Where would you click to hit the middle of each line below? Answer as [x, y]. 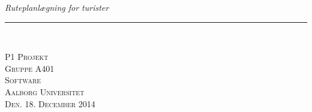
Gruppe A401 [30, 68]
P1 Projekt [27, 57]
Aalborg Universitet [45, 91]
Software [23, 80]
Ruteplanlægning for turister [57, 7]
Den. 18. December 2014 [50, 103]
